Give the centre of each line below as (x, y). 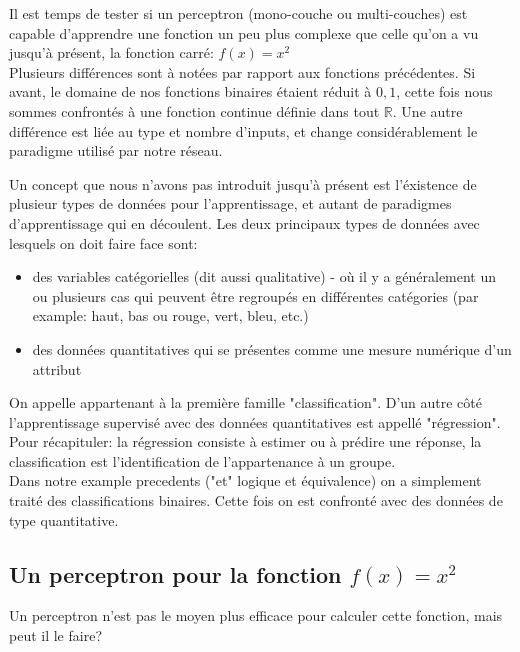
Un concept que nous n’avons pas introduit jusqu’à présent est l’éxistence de (243, 183)
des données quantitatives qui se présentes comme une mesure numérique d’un (272, 348)
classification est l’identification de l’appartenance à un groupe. (202, 460)
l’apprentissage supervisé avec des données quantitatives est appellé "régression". (255, 421)
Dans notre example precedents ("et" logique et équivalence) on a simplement (245, 480)
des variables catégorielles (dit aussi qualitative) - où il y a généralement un (264, 276)
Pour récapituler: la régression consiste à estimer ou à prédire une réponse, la (245, 441)
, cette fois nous (444, 91)
